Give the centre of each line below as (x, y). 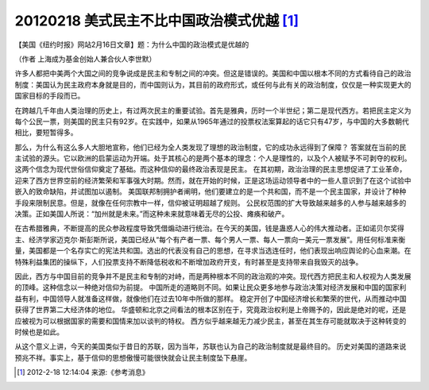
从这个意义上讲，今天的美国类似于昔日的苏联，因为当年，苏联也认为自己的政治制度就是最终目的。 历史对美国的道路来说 (211, 346)
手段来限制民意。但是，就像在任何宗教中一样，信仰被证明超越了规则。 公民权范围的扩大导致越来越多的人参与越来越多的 (211, 203)
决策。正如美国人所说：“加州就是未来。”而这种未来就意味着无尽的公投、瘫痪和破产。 (152, 214)
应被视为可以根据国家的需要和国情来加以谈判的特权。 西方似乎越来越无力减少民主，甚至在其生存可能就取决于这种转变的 (211, 321)
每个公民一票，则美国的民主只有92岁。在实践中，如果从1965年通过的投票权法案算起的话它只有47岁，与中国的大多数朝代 (212, 121)
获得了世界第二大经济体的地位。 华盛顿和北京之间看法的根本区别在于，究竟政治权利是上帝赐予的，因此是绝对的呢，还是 (211, 310)
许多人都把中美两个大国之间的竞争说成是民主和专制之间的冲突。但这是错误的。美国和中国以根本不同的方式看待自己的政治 (213, 73)
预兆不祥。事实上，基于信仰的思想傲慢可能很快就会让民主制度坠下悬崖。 (133, 357)
